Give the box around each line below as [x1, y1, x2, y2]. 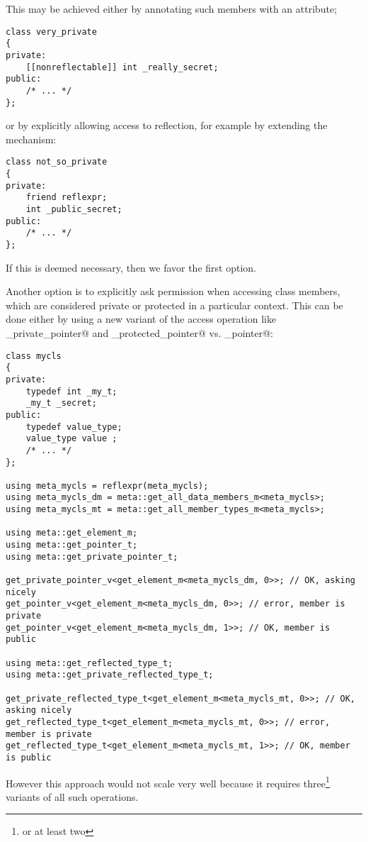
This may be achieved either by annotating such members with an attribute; [6, 1, 338, 16]
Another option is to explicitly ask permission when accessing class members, [6, 284, 340, 299]
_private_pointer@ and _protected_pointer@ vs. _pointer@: [6, 326, 273, 340]
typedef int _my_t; [25, 386, 117, 397]
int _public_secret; [25, 204, 122, 214]
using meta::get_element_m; [6, 528, 138, 538]
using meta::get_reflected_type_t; [6, 658, 173, 668]
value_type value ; [25, 433, 117, 444]
